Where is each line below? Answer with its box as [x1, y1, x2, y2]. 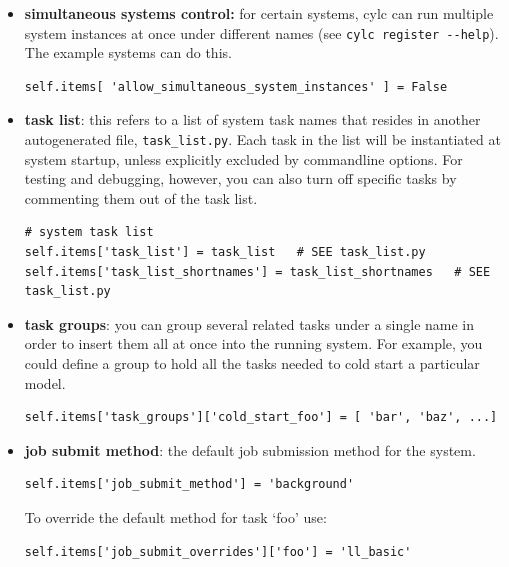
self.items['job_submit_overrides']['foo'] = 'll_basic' [24, 544, 412, 559]
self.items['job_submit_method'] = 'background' [24, 477, 355, 492]
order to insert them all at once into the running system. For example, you [24, 333, 483, 354]
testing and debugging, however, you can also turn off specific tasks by [24, 168, 457, 189]
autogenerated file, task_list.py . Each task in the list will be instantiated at [24, 129, 501, 150]
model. [24, 372, 66, 393]
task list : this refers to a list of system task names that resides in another [24, 109, 481, 130]
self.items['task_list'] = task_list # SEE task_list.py [24, 245, 426, 260]
